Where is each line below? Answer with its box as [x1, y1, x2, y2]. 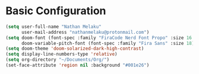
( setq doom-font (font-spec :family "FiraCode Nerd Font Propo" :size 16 [5, 34, 192, 41]
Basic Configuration [5, 4, 106, 18]
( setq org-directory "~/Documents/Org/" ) [5, 57, 110, 63]
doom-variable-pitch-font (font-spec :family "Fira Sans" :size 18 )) [21, 40, 197, 46]
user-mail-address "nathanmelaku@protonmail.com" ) [21, 29, 150, 35]
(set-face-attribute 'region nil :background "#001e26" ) [5, 62, 150, 69]
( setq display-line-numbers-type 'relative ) [5, 52, 118, 57]
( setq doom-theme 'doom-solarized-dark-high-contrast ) [5, 46, 144, 52]
